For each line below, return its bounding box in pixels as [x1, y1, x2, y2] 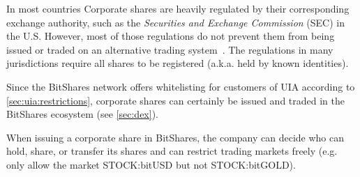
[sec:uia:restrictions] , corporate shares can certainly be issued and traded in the [6, 93, 345, 107]
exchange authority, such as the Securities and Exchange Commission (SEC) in [6, 15, 345, 29]
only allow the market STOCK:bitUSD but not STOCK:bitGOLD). [6, 157, 296, 171]
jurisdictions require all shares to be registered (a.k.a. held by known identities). [6, 56, 349, 70]
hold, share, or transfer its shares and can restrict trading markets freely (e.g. [6, 144, 338, 158]
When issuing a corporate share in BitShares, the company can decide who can [6, 130, 345, 144]
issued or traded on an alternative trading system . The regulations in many [6, 42, 333, 56]
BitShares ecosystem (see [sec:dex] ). [6, 107, 158, 121]
